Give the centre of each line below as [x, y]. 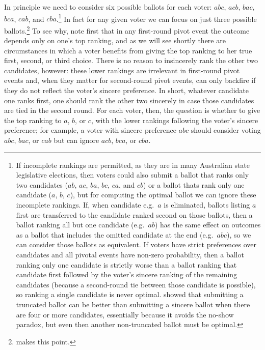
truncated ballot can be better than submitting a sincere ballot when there [133, 304]
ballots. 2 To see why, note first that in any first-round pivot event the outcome [127, 30]
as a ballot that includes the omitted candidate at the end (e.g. [115, 234]
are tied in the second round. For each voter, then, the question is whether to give [132, 110]
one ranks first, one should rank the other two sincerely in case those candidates [129, 100]
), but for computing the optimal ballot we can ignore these [163, 195]
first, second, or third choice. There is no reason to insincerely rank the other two [131, 60]
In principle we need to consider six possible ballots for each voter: [108, 7]
